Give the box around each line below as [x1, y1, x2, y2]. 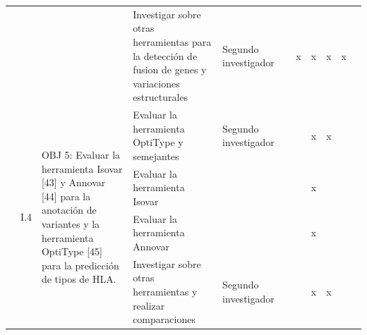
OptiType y [133, 135, 183, 150]
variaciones [133, 75, 180, 90]
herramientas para [133, 34, 212, 49]
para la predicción [41, 257, 119, 272]
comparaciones [133, 312, 195, 327]
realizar [133, 298, 165, 312]
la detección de [133, 48, 198, 63]
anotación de [41, 202, 97, 217]
